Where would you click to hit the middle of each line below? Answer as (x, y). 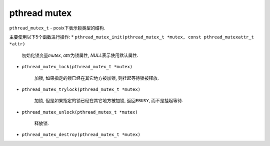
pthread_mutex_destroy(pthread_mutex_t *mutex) (81, 135)
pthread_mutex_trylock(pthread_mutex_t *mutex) (81, 89)
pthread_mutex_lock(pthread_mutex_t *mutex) (77, 67)
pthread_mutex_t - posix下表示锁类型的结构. (57, 28)
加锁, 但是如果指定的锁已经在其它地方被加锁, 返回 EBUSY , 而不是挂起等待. (109, 101)
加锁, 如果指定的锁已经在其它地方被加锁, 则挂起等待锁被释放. (96, 78)
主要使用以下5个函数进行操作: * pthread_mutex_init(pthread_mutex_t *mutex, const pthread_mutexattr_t (132, 37)
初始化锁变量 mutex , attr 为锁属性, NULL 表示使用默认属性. (80, 55)
